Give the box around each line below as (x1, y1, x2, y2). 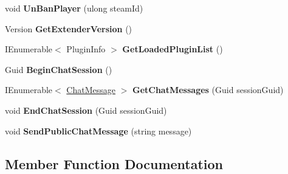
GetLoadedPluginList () (122, 43, 223, 55)
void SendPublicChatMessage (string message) (5, 124, 192, 137)
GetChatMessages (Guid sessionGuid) (132, 83, 284, 96)
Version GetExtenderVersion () (5, 22, 132, 35)
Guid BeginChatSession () (5, 63, 112, 75)
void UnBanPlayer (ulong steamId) (5, 2, 143, 14)
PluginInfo (66, 43, 106, 55)
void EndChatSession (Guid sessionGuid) (5, 103, 167, 116)
